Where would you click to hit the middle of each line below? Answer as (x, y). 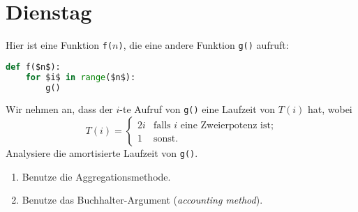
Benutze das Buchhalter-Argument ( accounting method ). (142, 200)
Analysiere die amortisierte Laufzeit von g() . (102, 153)
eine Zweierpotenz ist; (227, 126)
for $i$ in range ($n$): (81, 77)
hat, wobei (330, 109)
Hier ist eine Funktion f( (59, 45)
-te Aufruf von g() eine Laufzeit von (197, 109)
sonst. (166, 139)
